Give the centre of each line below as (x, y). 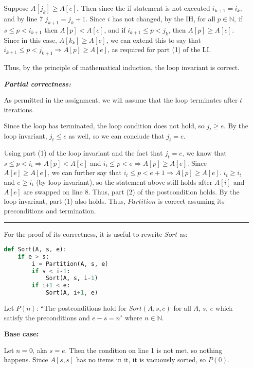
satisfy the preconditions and (47, 317)
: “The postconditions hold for (81, 308)
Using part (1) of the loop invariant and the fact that (83, 152)
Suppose (16, 8)
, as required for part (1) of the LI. (159, 49)
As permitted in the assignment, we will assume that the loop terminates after (121, 100)
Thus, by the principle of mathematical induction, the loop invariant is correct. (122, 67)
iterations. (19, 109)
